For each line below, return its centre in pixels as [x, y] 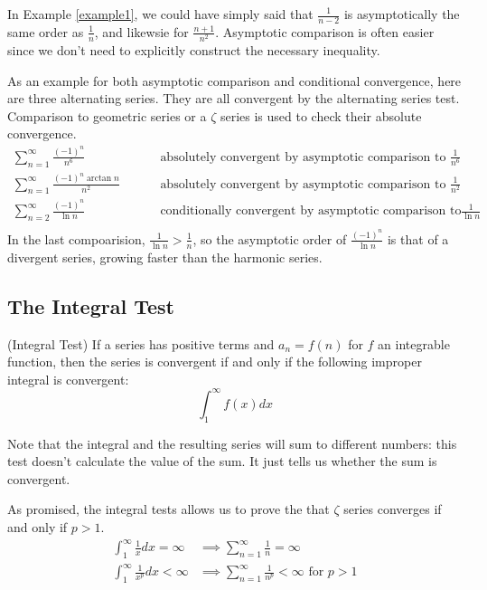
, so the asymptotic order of [270, 238]
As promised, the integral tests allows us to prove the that [169, 509]
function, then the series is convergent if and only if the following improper [215, 362]
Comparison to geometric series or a [107, 115]
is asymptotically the [402, 14]
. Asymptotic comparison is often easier [325, 31]
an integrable [414, 343]
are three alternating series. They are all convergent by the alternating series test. [234, 98]
